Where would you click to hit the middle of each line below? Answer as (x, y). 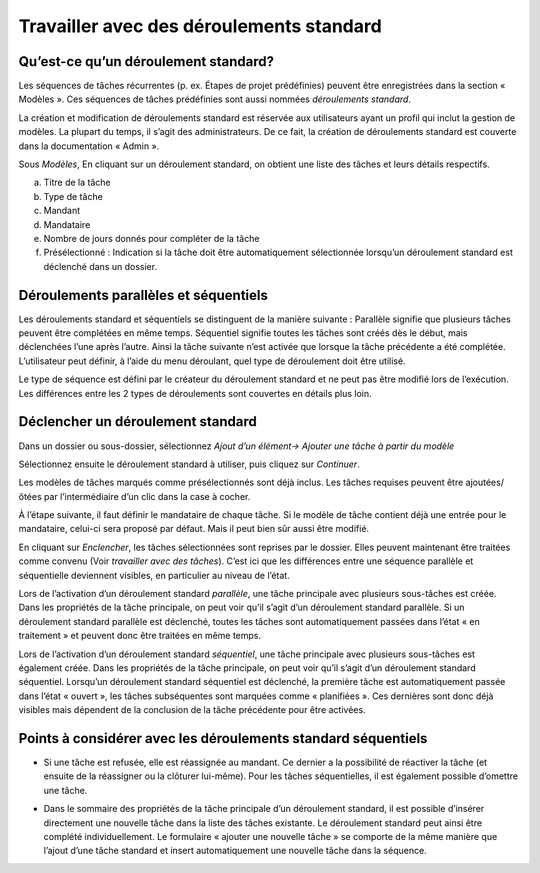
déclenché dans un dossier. (100, 266)
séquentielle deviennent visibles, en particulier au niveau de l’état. (154, 575)
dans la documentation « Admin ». (89, 146)
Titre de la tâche (77, 182)
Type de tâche (73, 196)
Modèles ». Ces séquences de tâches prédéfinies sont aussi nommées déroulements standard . (215, 99)
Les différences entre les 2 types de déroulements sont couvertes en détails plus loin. (195, 393)
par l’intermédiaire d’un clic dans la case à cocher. (147, 496)
